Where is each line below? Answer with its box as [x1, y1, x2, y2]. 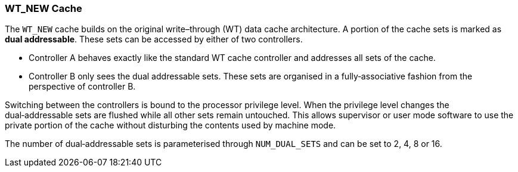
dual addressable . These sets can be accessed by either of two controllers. [5, 34, 303, 45]
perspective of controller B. [29, 81, 136, 92]
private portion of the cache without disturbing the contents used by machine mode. [5, 120, 336, 131]
